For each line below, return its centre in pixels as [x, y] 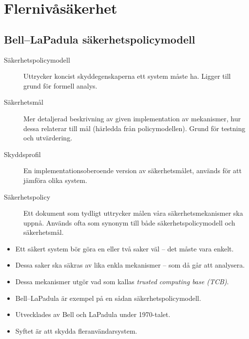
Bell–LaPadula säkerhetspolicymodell [100, 39]
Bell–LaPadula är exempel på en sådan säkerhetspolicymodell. [108, 298]
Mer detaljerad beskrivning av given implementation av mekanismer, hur [132, 118]
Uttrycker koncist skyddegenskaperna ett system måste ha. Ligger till [127, 76]
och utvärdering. [48, 138]
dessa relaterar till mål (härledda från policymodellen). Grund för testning [134, 128]
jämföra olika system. [55, 180]
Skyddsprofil [22, 154]
